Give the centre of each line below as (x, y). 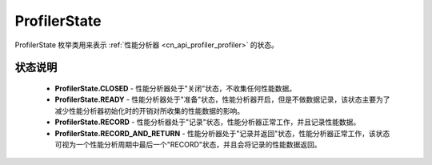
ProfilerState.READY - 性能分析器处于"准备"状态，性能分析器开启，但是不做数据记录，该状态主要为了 (223, 99)
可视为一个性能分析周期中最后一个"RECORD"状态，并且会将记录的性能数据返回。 (188, 144)
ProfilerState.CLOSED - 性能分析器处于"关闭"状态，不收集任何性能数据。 (176, 88)
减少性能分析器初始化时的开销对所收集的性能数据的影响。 (149, 111)
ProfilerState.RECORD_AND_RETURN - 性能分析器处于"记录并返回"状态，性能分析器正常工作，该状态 (222, 133)
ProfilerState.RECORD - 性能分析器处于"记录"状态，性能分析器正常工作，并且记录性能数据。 (208, 122)
